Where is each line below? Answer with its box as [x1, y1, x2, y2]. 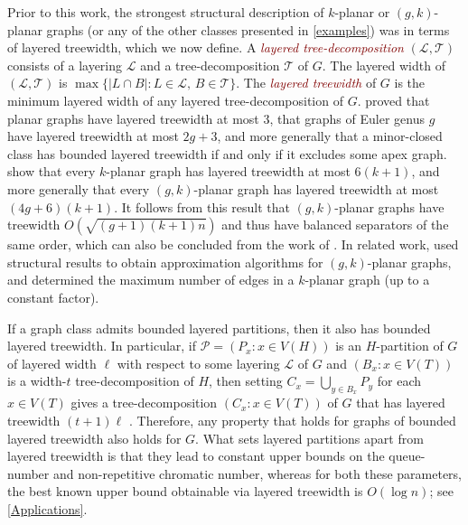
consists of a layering [7, 55, 123, 74]
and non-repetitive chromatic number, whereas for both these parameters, [52, 464, 462, 483]
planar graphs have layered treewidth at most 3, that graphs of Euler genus [7, 108, 425, 127]
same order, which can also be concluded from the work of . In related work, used [7, 235, 459, 254]
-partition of [376, 336, 444, 355]
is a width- [7, 371, 67, 390]
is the [394, 73, 426, 92]
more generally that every [7, 179, 150, 198]
